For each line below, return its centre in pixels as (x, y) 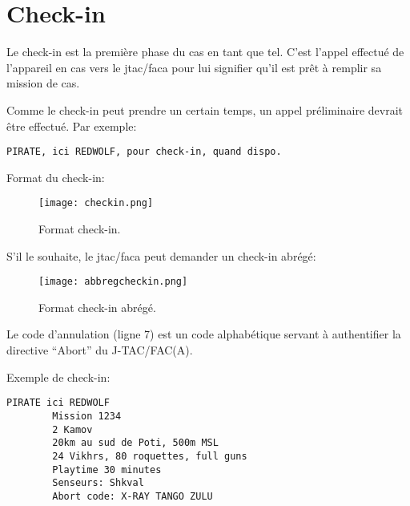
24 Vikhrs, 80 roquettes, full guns (150, 456)
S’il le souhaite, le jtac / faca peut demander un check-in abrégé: (161, 255)
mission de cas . (43, 83)
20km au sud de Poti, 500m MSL (135, 443)
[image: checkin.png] (96, 203)
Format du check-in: (56, 177)
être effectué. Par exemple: (72, 125)
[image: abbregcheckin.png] (113, 282)
